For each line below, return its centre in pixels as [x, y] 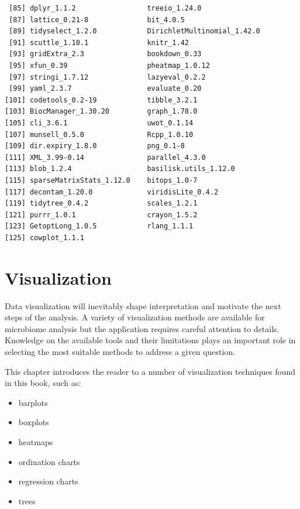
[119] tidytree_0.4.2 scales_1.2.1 [101, 204]
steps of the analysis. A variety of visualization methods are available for [135, 317]
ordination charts [49, 461]
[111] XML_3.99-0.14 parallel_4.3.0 [105, 157]
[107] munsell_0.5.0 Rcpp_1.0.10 [99, 134]
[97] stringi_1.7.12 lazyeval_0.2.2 [107, 77]
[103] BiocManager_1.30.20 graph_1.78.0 [101, 112]
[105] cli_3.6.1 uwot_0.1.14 [99, 123]
